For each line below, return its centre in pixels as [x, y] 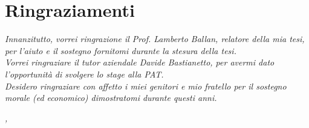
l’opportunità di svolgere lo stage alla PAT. [84, 74]
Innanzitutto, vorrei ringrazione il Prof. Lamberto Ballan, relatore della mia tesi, [155, 39]
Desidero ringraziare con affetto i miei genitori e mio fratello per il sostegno [146, 86]
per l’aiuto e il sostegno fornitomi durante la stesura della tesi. [121, 50]
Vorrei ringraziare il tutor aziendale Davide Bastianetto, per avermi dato [140, 62]
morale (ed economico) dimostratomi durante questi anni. [111, 98]
